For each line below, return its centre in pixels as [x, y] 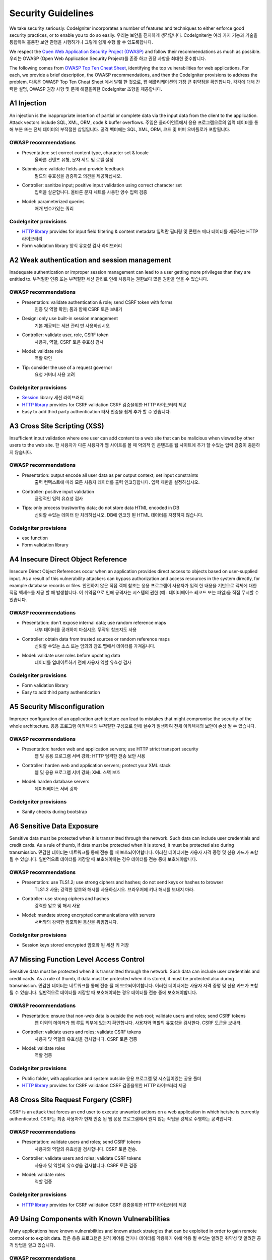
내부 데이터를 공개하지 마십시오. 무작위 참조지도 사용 [86, 629]
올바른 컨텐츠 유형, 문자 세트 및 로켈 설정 [74, 159]
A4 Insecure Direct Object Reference [68, 559]
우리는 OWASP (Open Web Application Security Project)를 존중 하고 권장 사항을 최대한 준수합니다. [108, 58]
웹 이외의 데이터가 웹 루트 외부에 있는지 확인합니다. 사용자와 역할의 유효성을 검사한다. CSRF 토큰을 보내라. [138, 1023]
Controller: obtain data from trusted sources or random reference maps [96, 639]
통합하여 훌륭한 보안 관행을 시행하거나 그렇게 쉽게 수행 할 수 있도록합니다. [81, 42]
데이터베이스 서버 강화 [56, 788]
